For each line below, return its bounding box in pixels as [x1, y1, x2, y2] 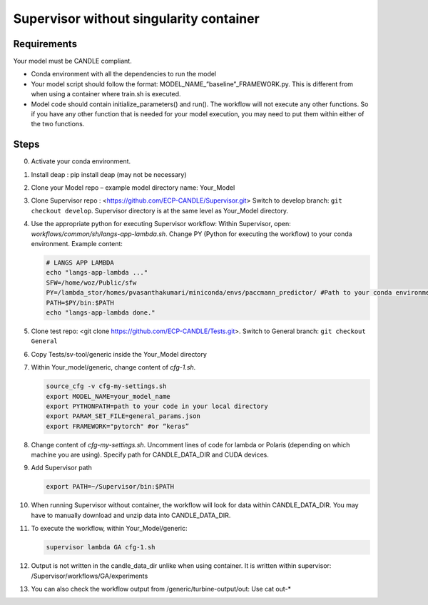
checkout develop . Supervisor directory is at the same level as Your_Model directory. [31, 206, 289, 215]
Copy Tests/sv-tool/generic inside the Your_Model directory [31, 350, 207, 358]
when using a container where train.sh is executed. [31, 90, 181, 98]
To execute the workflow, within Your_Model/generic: [31, 524, 188, 533]
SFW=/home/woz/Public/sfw [46, 278, 137, 287]
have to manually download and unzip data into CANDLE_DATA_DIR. [31, 511, 231, 519]
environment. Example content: [31, 240, 123, 248]
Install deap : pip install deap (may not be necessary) [31, 170, 187, 178]
